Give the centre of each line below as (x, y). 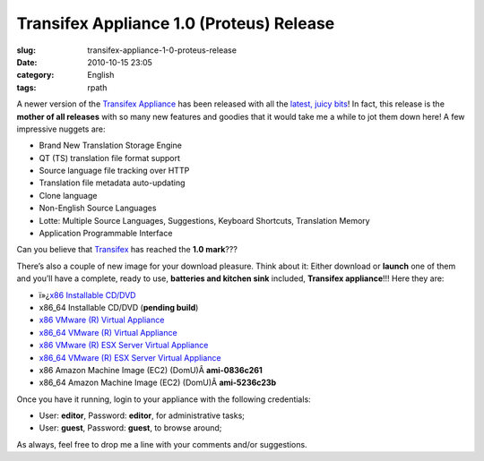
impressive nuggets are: (61, 129)
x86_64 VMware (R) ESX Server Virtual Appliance (130, 357)
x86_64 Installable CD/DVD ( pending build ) (119, 307)
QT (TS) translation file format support (110, 158)
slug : (26, 50)
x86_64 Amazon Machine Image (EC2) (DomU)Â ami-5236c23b (158, 383)
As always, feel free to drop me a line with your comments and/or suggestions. (162, 444)
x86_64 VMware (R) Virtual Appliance (108, 332)
